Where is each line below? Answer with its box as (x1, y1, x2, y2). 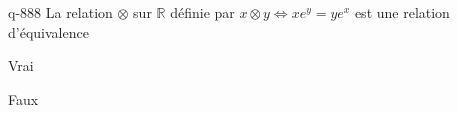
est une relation (354, 2, 450, 22)
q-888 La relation (8, 2, 113, 22)
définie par (170, 2, 235, 22)
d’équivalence (8, 21, 89, 42)
